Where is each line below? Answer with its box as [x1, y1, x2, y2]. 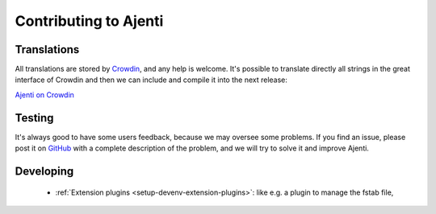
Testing [15, 111, 54, 125]
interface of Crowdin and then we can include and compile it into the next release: [15, 75, 288, 84]
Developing [15, 164, 74, 178]
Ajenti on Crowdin [15, 89, 74, 100]
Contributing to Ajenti [15, 12, 164, 30]
